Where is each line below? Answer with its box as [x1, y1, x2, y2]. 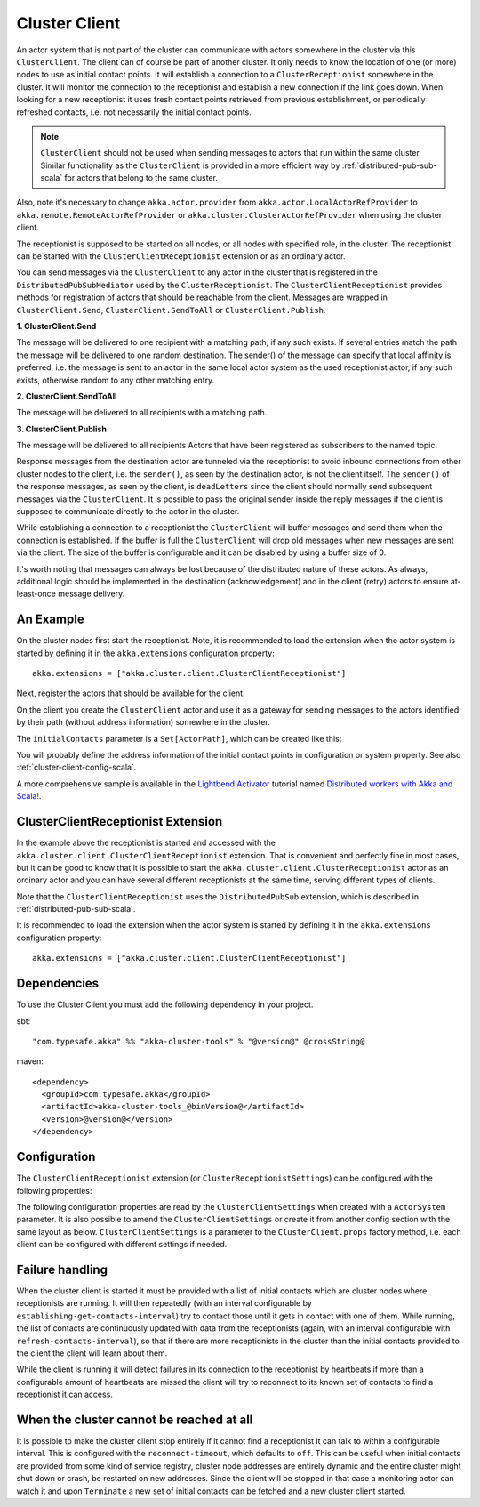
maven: [16, 1056, 44, 1067]
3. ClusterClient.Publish [16, 423, 107, 434]
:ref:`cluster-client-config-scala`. [16, 762, 137, 773]
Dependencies [16, 976, 100, 991]
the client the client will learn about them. [16, 1348, 168, 1358]
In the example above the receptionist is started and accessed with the [16, 837, 276, 849]
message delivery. [58, 588, 125, 600]
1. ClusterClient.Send [16, 320, 97, 331]
